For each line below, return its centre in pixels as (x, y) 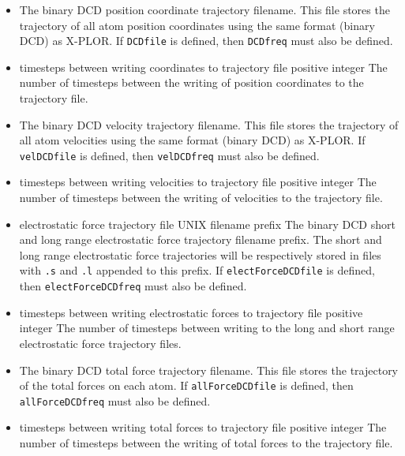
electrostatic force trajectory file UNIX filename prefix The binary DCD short (207, 224)
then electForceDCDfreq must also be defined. (133, 286)
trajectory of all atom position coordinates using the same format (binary (197, 25)
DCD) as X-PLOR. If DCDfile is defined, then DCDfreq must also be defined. (206, 41)
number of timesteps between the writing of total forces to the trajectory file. (206, 443)
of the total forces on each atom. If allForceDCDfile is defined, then (186, 385)
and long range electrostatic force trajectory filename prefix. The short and (201, 239)
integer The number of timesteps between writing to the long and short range (207, 328)
